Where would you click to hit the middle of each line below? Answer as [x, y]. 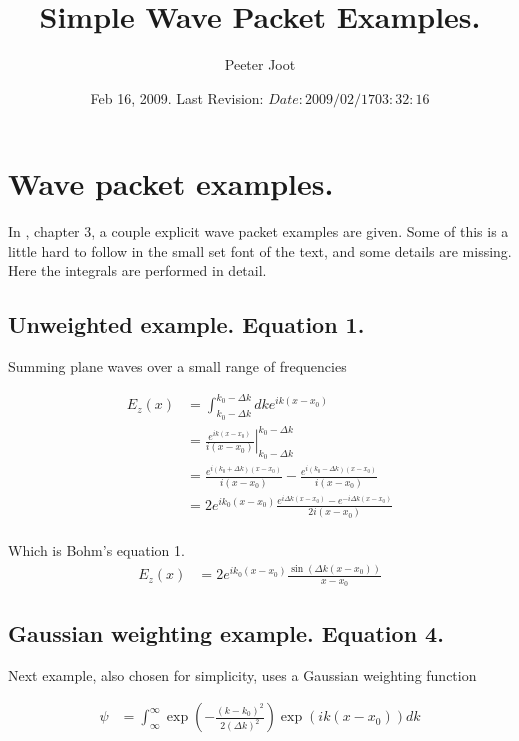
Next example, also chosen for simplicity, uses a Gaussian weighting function [242, 674]
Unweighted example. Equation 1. [186, 324]
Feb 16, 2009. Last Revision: [177, 97]
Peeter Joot [260, 64]
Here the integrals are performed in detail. [137, 270]
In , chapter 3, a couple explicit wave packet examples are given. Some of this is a [258, 231]
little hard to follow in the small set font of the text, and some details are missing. [260, 250]
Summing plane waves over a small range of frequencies [177, 366]
